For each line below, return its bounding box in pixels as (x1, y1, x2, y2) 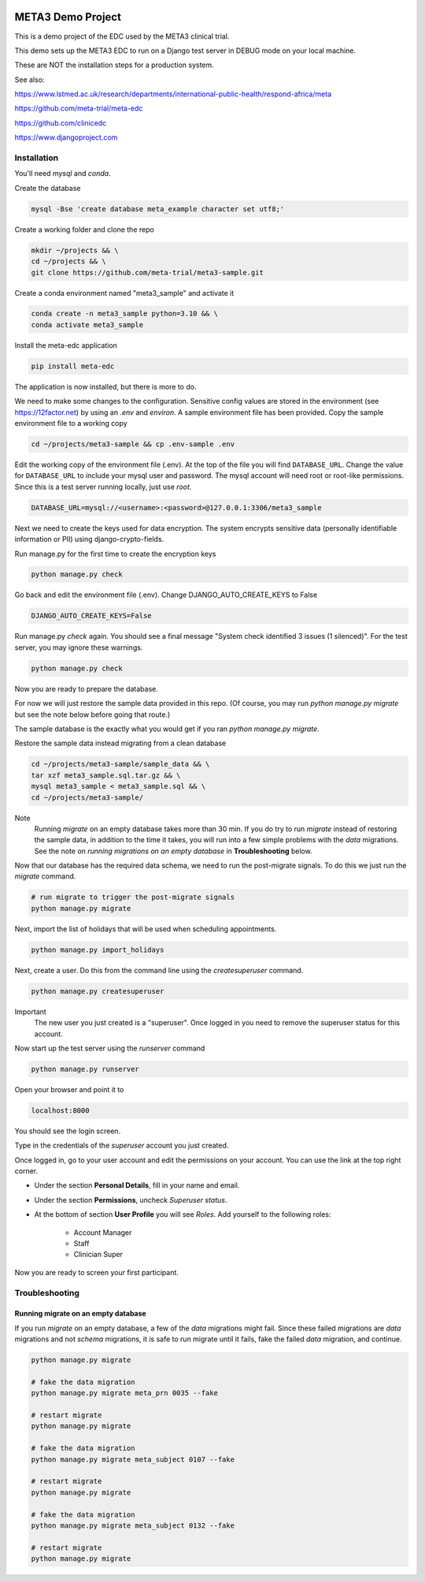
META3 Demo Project (14, 10, 122, 24)
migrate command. (14, 871, 76, 881)
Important (14, 1006, 46, 1017)
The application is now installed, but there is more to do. (14, 382, 197, 391)
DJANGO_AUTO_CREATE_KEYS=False (31, 611, 153, 621)
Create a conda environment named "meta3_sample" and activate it (14, 288, 235, 297)
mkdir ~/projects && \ (31, 245, 119, 255)
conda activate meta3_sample (31, 320, 144, 329)
